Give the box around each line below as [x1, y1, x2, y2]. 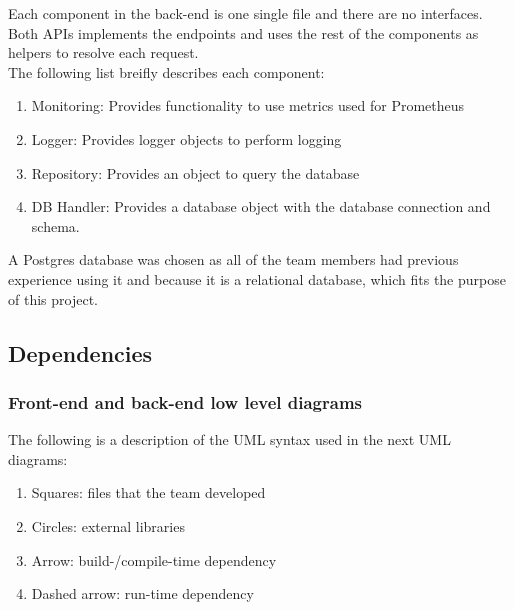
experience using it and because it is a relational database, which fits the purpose [8, 268, 506, 289]
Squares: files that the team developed [31, 482, 266, 503]
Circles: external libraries [31, 515, 185, 536]
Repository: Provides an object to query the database [31, 162, 360, 183]
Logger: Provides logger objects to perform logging [31, 128, 342, 149]
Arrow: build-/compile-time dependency [31, 549, 277, 570]
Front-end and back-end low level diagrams [8, 389, 363, 414]
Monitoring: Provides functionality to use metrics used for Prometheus [31, 95, 465, 116]
